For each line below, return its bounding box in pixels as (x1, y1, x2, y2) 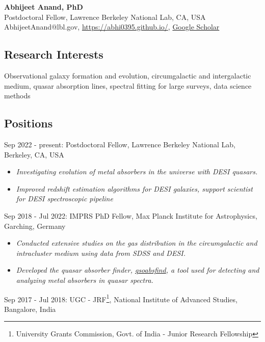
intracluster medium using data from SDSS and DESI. (16, 247, 185, 258)
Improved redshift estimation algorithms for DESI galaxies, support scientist (16, 183, 253, 194)
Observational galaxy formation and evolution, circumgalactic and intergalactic (4, 70, 251, 81)
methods (4, 90, 31, 101)
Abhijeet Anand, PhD (4, 2, 83, 12)
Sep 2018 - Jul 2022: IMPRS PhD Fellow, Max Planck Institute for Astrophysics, (4, 210, 257, 221)
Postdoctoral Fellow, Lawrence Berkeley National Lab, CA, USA (4, 11, 206, 22)
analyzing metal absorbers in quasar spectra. (16, 274, 153, 285)
